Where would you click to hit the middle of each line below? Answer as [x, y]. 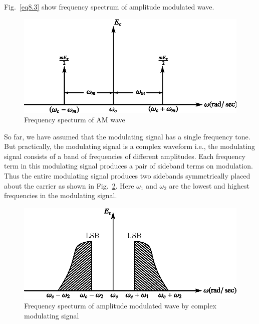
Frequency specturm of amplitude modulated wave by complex [120, 306]
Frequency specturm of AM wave [75, 120]
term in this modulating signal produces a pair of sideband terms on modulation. [128, 166]
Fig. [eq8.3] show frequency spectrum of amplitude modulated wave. [109, 7]
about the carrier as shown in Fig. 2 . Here [69, 185]
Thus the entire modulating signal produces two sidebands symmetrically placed [127, 176]
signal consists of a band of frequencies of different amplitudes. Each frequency [125, 156]
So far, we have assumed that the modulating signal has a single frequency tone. [127, 136]
